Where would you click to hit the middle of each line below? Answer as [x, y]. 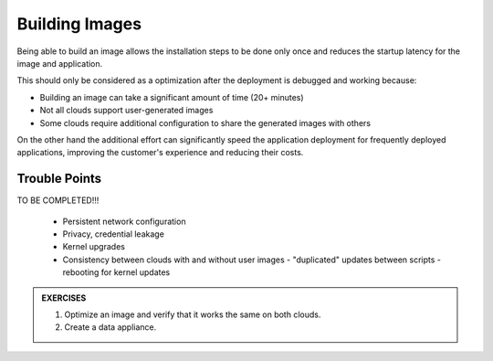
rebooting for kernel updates [116, 272]
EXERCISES [64, 298]
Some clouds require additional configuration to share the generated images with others [205, 122]
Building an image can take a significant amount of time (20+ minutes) [172, 97]
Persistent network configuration [124, 221]
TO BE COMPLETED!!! [58, 200]
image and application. [60, 63]
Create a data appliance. [110, 327]
